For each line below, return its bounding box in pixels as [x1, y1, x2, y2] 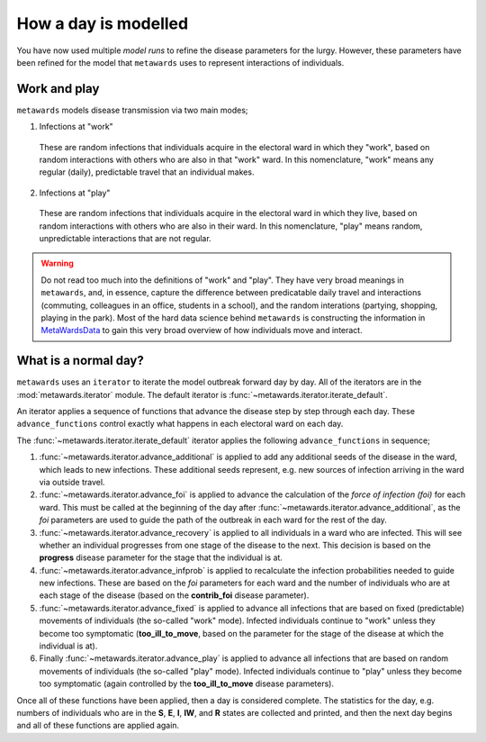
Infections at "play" [39, 187, 111, 198]
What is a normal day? [16, 353, 144, 368]
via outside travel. [39, 476, 105, 487]
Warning [40, 258, 74, 269]
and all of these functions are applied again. [16, 720, 180, 731]
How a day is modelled [16, 14, 189, 33]
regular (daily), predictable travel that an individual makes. [39, 167, 255, 177]
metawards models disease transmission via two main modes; [16, 104, 248, 115]
